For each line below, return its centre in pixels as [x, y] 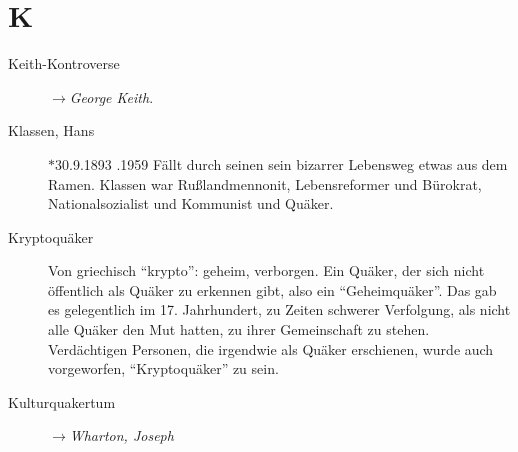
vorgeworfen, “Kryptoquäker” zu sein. [163, 368]
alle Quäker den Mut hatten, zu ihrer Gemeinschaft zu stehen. [239, 329]
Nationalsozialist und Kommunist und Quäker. [191, 203]
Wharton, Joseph [121, 435]
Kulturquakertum [62, 401]
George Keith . [111, 96]
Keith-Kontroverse [64, 63]
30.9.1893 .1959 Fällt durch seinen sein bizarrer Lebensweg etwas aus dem [281, 163]
